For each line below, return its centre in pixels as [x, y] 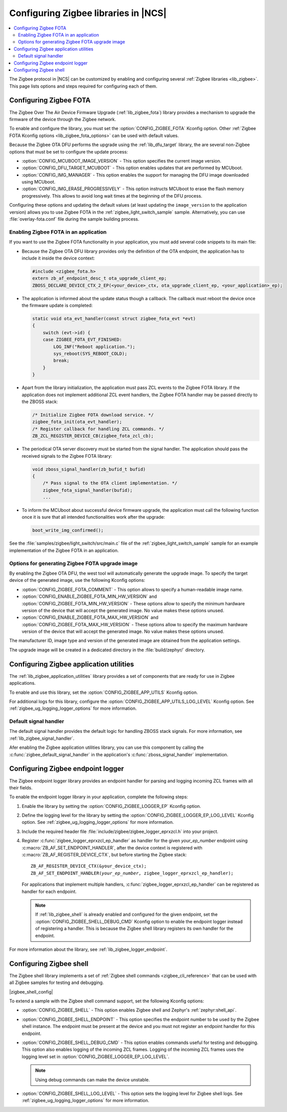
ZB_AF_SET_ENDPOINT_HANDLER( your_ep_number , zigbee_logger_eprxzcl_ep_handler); [132, 873]
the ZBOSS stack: [40, 401]
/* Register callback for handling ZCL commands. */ [98, 429]
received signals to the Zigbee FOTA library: [67, 456]
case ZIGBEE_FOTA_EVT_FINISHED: [82, 340]
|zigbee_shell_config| [31, 992]
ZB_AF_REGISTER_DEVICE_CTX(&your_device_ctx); [89, 866]
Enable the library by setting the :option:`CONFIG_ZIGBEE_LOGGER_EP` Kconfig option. [111, 806]
